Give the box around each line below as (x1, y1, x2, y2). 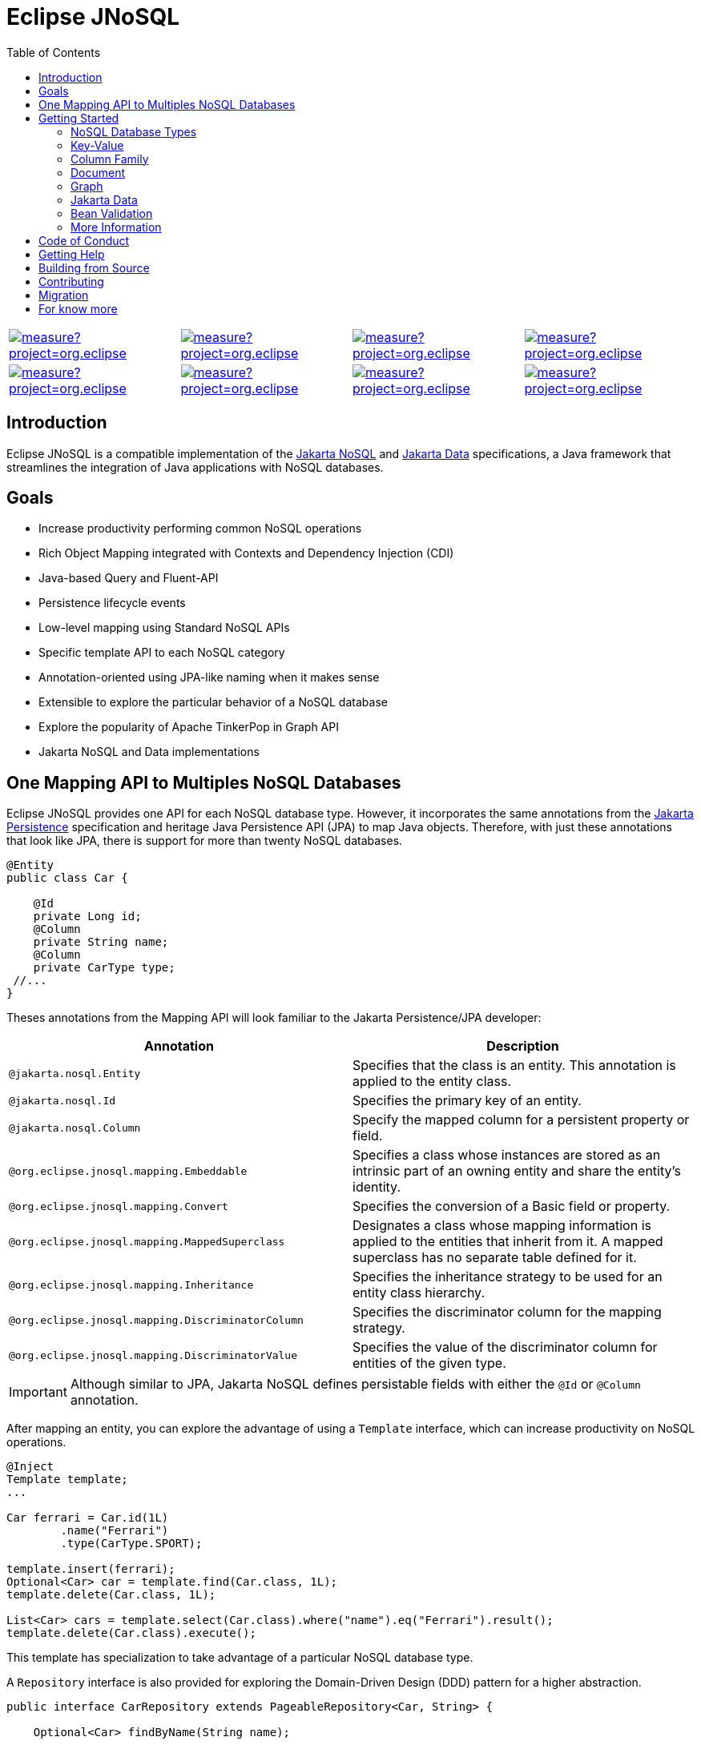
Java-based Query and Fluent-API (38, 571, 219, 585)
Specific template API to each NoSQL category (38, 645, 285, 660)
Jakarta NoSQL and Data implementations (38, 745, 260, 759)
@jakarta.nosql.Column (9, 1121, 141, 1134)
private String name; (33, 935, 169, 949)
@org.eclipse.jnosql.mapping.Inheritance (9, 1278, 254, 1291)
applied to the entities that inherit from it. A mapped (353, 1233, 663, 1250)
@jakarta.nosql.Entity (9, 1067, 141, 1080)
